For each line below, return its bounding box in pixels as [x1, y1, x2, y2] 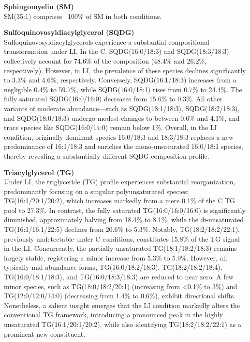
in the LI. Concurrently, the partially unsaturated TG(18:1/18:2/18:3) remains [4, 243, 237, 253]
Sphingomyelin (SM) [4, 1, 74, 11]
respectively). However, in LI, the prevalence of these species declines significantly [4, 65, 246, 75]
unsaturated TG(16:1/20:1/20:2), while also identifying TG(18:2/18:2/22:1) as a [4, 319, 241, 329]
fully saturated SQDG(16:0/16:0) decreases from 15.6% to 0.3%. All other [4, 94, 223, 104]
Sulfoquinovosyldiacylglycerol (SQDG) [4, 27, 134, 37]
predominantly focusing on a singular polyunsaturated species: [4, 186, 189, 196]
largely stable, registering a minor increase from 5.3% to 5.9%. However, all [4, 252, 227, 262]
